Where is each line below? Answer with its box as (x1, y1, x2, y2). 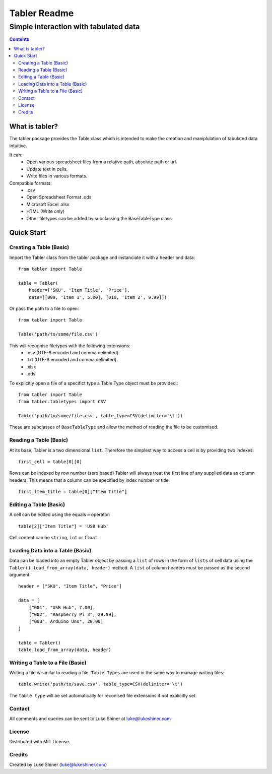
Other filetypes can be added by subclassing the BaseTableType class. (26, 215, 173, 221)
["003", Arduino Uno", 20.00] (28, 619, 103, 624)
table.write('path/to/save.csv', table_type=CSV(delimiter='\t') (18, 681, 183, 687)
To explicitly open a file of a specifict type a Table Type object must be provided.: (9, 380, 178, 386)
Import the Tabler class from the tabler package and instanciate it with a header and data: (9, 254, 195, 261)
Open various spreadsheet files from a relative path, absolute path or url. (26, 159, 177, 165)
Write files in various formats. (26, 173, 88, 179)
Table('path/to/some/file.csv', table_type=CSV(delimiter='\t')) (18, 413, 183, 419)
